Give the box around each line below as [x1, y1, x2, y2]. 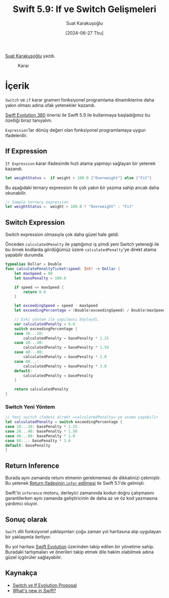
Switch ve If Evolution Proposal [12, 582, 77, 588]
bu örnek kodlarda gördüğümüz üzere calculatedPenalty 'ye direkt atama [5, 246, 157, 252]
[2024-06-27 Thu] [65, 30, 104, 36]
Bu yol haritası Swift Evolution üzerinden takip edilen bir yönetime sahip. [5, 543, 154, 549]
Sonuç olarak [5, 515, 48, 524]
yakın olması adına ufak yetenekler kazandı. [5, 102, 96, 108]
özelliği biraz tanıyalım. [5, 117, 53, 123]
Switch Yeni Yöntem [5, 403, 55, 410]
